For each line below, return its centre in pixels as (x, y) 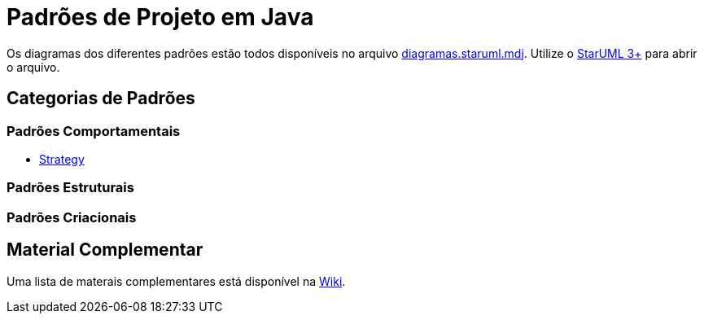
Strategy (62, 159)
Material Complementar (105, 250)
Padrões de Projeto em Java (160, 17)
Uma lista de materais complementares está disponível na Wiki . (176, 281)
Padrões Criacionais (72, 217)
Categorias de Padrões (101, 99)
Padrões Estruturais (70, 188)
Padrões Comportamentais (94, 131)
